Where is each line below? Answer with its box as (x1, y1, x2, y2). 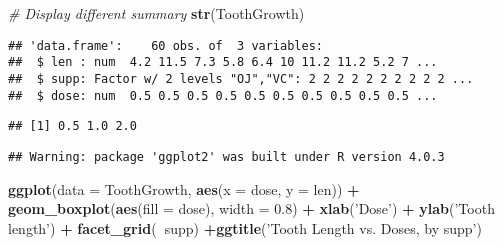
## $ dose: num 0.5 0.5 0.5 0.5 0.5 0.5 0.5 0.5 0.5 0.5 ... (8, 88, 438, 103)
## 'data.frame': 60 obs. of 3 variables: (8, 38, 323, 53)
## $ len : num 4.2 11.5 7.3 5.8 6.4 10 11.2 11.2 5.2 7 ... (8, 55, 438, 70)
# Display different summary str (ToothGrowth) (8, 3, 305, 23)
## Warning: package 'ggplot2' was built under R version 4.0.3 (8, 149, 445, 164)
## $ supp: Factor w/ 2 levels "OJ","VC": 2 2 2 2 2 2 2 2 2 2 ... (8, 71, 474, 86)
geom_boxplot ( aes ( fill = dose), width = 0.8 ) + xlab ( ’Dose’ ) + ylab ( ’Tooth (8, 198, 495, 219)
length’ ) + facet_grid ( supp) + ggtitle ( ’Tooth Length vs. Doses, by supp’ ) (8, 217, 482, 238)
